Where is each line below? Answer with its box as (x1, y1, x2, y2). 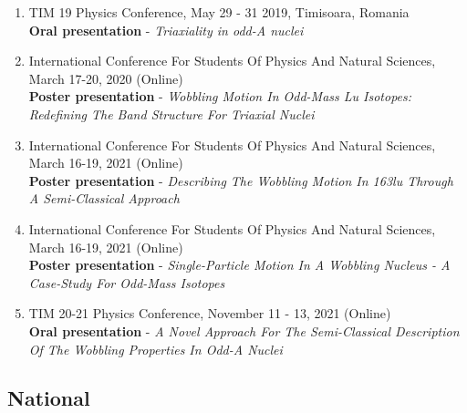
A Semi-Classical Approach (28, 189, 180, 208)
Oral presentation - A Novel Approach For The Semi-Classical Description (28, 321, 460, 340)
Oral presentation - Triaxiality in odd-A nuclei (28, 20, 304, 39)
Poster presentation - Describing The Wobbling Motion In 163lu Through (28, 170, 453, 190)
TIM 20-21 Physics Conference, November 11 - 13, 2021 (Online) (28, 304, 391, 323)
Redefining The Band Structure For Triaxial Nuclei (28, 104, 315, 123)
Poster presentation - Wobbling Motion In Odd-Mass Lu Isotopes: (28, 87, 412, 106)
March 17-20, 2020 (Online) (28, 68, 183, 88)
